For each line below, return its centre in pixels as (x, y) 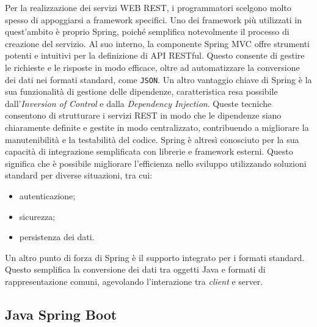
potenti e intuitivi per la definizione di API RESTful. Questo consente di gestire (155, 55)
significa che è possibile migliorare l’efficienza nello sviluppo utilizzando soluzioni (156, 163)
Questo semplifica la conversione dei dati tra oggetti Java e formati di (135, 269)
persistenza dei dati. (57, 237)
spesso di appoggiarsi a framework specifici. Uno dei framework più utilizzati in (153, 19)
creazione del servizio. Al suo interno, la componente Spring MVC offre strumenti (157, 43)
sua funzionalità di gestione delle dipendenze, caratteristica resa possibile (141, 91)
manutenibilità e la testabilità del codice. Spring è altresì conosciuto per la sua (152, 139)
